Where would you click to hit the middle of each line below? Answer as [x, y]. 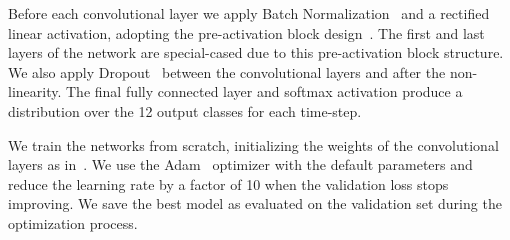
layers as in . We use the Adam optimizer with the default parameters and [240, 164]
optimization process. [73, 222]
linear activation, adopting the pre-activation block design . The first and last [246, 32]
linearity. [35, 91]
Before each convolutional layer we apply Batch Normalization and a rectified [249, 13]
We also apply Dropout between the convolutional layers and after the [227, 71]
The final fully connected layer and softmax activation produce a [264, 91]
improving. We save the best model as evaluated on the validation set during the [255, 203]
